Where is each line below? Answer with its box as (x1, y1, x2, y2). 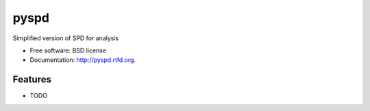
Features (12, 74, 51, 85)
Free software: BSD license (29, 46, 106, 54)
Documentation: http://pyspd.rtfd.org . (29, 56, 136, 64)
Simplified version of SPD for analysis (12, 34, 119, 42)
